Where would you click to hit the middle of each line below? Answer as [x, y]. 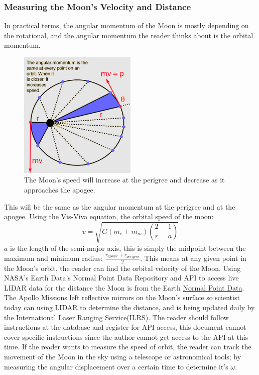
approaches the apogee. [60, 189]
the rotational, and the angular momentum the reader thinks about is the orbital [129, 35]
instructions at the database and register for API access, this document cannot [125, 327]
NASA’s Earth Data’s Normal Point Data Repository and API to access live [121, 278]
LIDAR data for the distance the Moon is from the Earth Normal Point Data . [124, 287]
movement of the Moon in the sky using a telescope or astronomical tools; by [123, 357]
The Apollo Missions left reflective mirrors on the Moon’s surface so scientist [122, 297]
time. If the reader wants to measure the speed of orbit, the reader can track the [128, 347]
